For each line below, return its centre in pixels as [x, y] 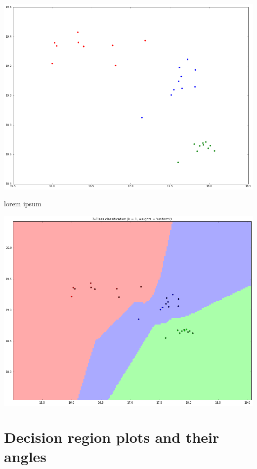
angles [25, 456]
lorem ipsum [23, 203]
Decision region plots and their [112, 437]
